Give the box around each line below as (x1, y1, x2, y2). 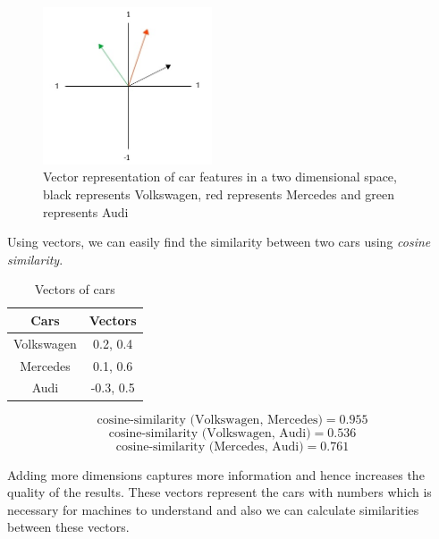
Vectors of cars (34, 280, 115, 299)
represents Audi (43, 202, 129, 221)
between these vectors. (7, 518, 130, 536)
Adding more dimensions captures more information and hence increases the (7, 465, 425, 484)
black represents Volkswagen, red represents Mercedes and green (43, 184, 395, 203)
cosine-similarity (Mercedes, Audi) (115, 440, 304, 453)
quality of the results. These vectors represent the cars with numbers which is (7, 483, 432, 501)
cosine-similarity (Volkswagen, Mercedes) (97, 413, 323, 426)
